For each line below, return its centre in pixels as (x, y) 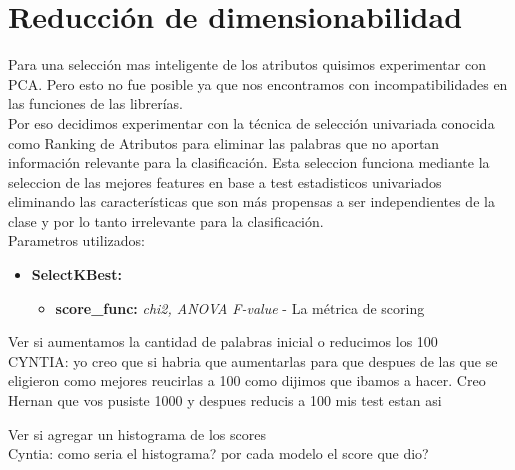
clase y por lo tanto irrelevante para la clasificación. (166, 220)
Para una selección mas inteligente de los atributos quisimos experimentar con (247, 64)
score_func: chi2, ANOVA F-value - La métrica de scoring (240, 307)
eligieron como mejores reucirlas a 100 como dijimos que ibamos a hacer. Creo (247, 380)
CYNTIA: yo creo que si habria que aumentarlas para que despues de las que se (253, 360)
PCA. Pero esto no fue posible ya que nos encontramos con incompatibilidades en (258, 83)
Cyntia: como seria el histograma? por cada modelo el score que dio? (218, 453)
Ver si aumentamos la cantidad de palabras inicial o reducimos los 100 (223, 341)
